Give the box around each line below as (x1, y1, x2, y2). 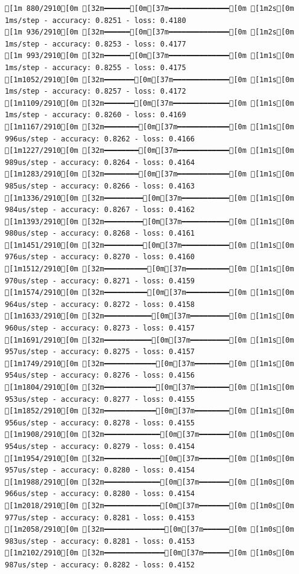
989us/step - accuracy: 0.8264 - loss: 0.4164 (5, 158, 195, 167)
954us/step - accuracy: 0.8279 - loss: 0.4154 (5, 442, 195, 451)
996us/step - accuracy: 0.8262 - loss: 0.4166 (5, 134, 195, 143)
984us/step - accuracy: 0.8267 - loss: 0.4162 (5, 205, 195, 214)
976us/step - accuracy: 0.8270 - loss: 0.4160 (5, 253, 195, 262)
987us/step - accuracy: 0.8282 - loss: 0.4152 (5, 560, 195, 569)
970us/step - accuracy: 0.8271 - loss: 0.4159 (5, 276, 195, 285)
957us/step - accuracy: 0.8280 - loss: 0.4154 (5, 466, 195, 475)
